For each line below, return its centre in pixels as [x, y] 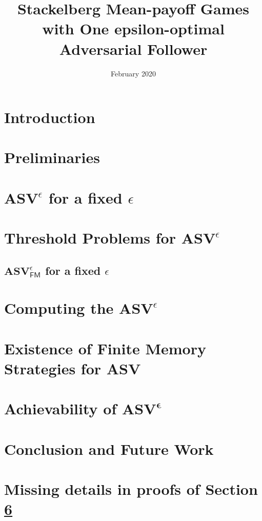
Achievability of [61, 408]
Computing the [59, 308]
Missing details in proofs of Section [131, 489]
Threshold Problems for [90, 238]
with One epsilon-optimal [133, 28]
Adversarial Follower [133, 48]
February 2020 [133, 73]
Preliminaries [52, 157]
